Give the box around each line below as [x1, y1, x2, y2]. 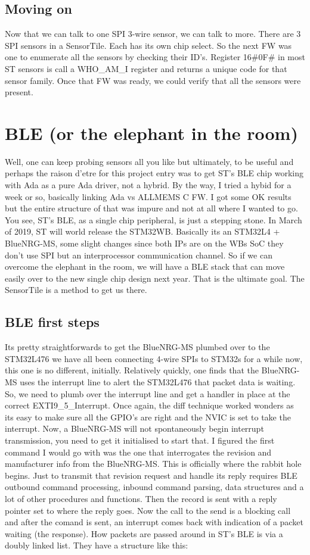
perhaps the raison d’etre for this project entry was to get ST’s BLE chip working [5, 167, 303, 179]
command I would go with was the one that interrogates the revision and [5, 445, 272, 458]
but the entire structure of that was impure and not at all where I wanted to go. [5, 202, 298, 214]
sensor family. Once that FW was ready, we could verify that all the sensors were [5, 74, 301, 86]
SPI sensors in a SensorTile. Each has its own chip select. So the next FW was [5, 39, 292, 51]
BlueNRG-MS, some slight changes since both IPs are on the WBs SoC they [5, 237, 284, 250]
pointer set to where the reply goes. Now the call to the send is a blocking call [5, 504, 291, 516]
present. [5, 86, 33, 98]
